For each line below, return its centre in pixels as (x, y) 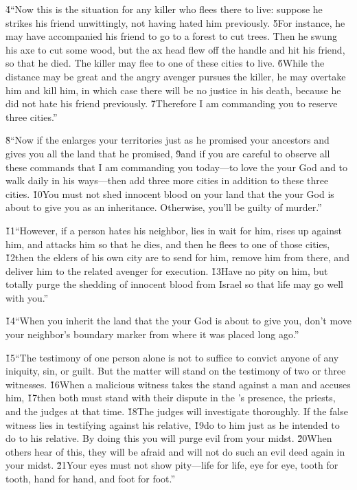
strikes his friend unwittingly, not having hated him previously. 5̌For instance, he (175, 22)
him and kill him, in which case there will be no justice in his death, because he (173, 90)
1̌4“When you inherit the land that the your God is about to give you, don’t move (178, 321)
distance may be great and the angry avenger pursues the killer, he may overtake (176, 76)
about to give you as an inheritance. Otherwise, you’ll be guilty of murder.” (164, 207)
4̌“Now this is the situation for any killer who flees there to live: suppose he (164, 9)
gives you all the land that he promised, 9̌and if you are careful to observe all (168, 153)
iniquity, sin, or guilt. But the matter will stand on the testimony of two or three (176, 371)
